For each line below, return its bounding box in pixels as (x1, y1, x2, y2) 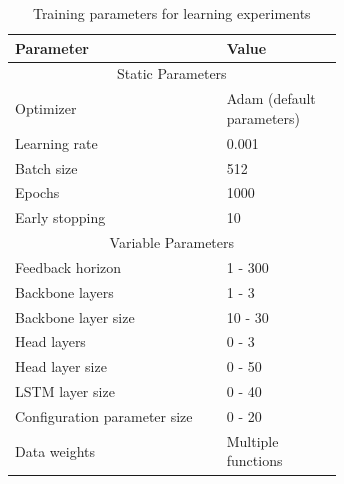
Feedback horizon (15, 256, 122, 277)
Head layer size (15, 356, 107, 377)
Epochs (15, 182, 60, 203)
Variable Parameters (109, 232, 235, 253)
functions (226, 450, 283, 471)
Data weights (15, 440, 95, 461)
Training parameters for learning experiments (32, 3, 311, 23)
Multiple (226, 430, 279, 451)
